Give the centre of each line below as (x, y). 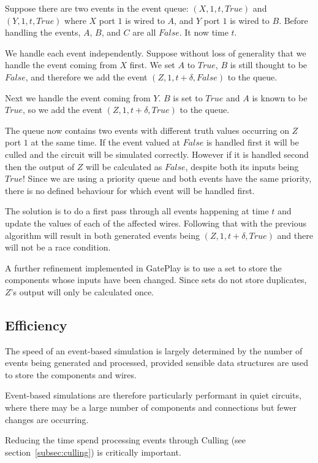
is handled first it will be (252, 142)
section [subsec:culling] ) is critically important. (93, 452)
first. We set (152, 65)
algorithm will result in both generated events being (103, 235)
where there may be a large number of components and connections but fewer (151, 407)
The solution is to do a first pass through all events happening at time (137, 211)
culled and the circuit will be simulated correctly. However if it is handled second (157, 154)
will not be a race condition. (58, 247)
